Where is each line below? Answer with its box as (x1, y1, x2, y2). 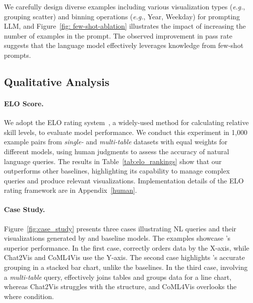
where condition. (4, 291, 54, 301)
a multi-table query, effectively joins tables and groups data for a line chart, (4, 271, 232, 282)
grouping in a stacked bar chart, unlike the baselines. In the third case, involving (4, 262, 248, 272)
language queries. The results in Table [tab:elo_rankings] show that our (4, 156, 222, 166)
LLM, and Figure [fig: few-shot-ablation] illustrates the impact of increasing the (4, 21, 246, 31)
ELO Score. (4, 98, 44, 108)
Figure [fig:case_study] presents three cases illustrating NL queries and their (4, 223, 237, 233)
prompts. (4, 49, 31, 60)
